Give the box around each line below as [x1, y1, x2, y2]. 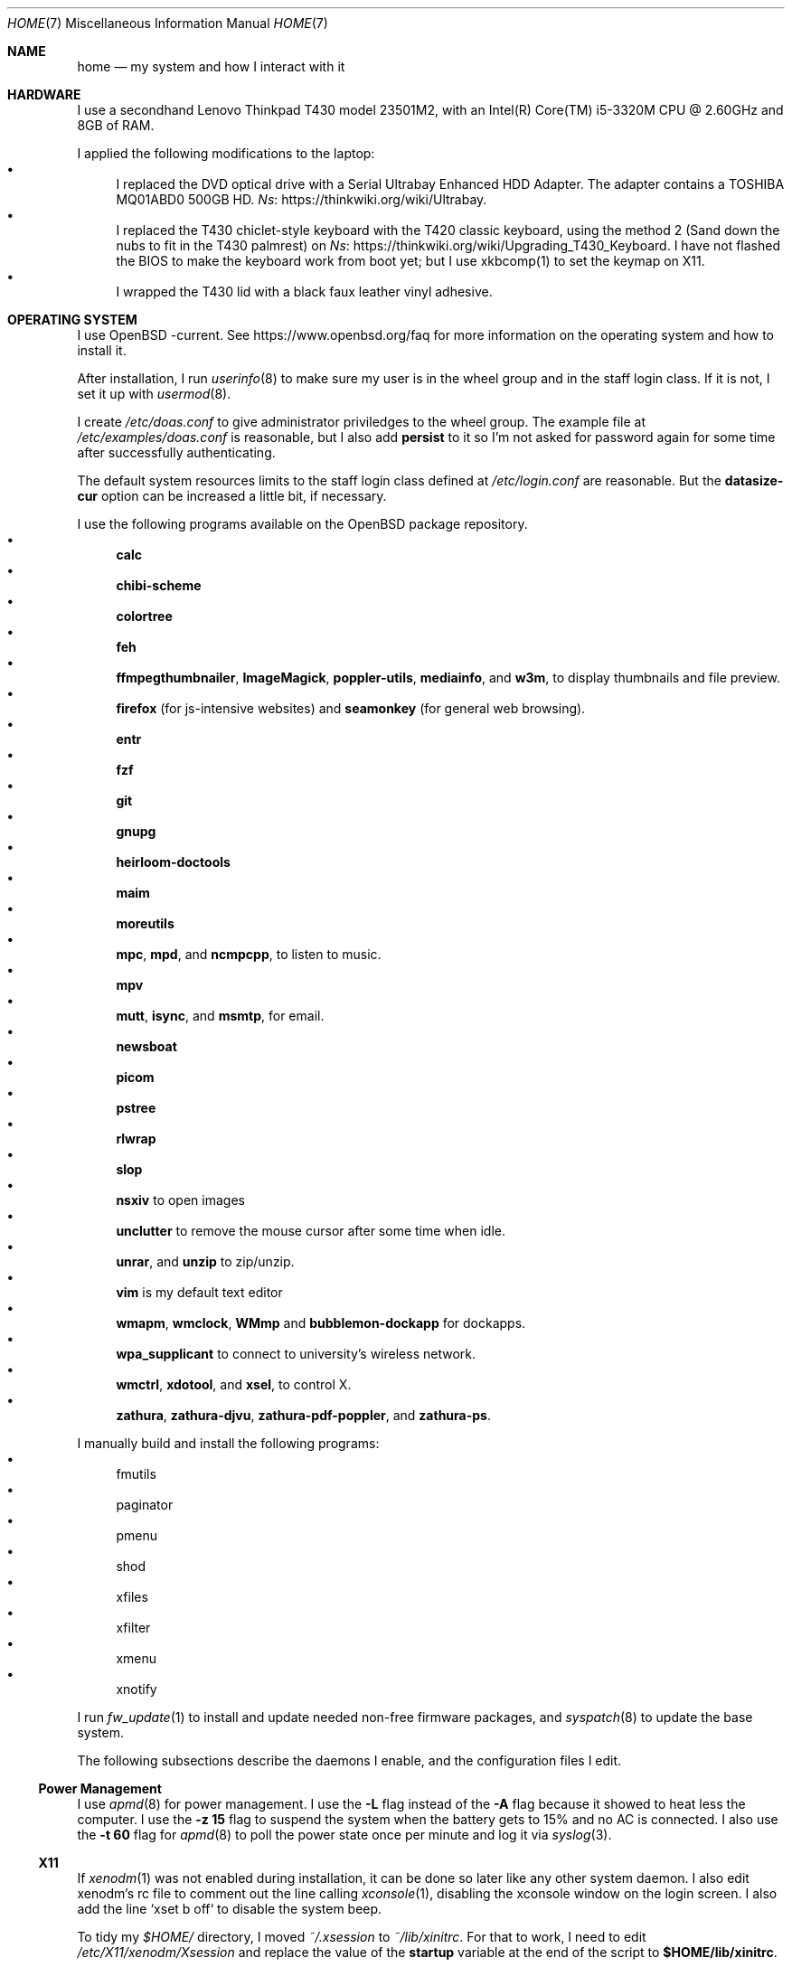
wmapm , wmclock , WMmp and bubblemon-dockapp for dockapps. [116, 1315, 526, 1331]
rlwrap [116, 1131, 156, 1146]
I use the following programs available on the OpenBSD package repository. [77, 516, 528, 532]
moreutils [116, 916, 174, 931]
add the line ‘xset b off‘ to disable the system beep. [77, 1901, 382, 1916]
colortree [116, 608, 173, 624]
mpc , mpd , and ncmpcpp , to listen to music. [116, 946, 382, 962]
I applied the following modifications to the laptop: [77, 146, 375, 161]
